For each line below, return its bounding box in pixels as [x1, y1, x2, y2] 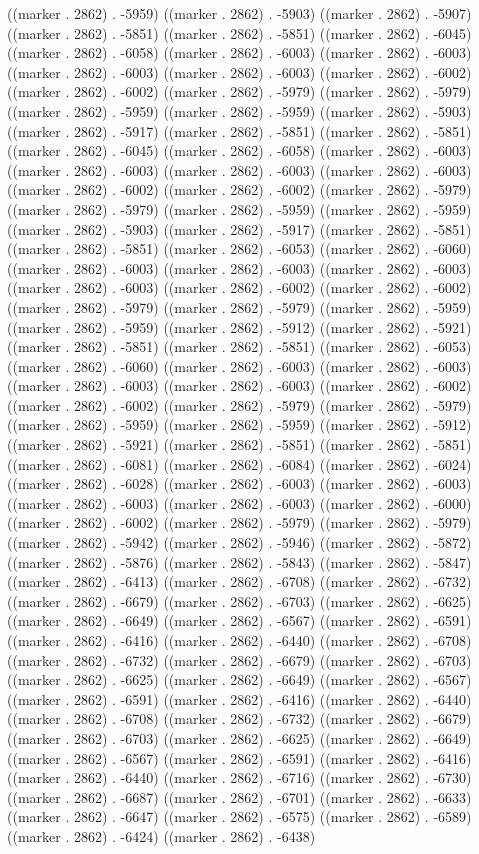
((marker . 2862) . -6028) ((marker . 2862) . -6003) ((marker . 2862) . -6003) [7, 473, 472, 494]
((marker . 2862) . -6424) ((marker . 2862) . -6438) [7, 825, 316, 846]
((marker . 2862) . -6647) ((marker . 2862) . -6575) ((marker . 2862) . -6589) [7, 806, 472, 827]
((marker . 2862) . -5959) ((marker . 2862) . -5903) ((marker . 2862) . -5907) [7, 3, 472, 23]
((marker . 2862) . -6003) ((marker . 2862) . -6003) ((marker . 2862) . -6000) [7, 492, 472, 513]
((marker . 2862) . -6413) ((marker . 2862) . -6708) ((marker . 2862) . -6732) [7, 571, 472, 592]
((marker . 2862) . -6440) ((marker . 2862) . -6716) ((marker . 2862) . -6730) [7, 767, 472, 788]
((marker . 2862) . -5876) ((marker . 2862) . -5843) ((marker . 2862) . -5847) [7, 551, 472, 572]
